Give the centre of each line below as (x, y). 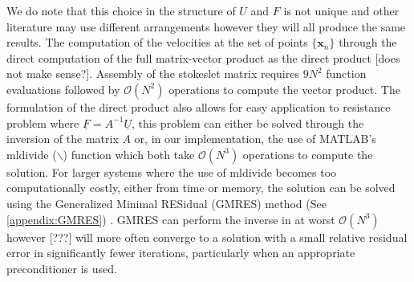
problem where (43, 123)
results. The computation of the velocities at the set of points (157, 42)
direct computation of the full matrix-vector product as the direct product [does (203, 57)
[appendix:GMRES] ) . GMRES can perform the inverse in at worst (171, 219)
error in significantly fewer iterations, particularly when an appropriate (181, 253)
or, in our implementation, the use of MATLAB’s (255, 139)
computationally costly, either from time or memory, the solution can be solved (201, 188)
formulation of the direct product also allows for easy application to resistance (199, 106)
